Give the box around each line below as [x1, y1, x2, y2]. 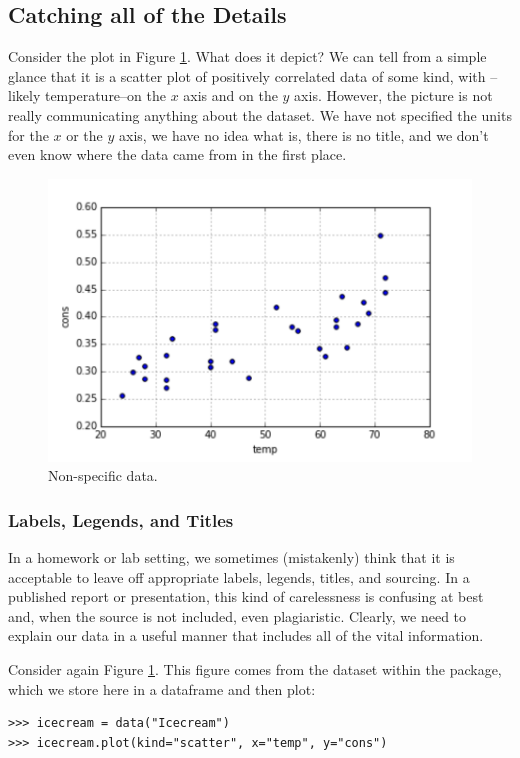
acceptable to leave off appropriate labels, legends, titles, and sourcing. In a [8, 566, 470, 587]
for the [8, 124, 49, 145]
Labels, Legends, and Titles [8, 507, 234, 532]
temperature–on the [44, 85, 166, 106]
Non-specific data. [48, 465, 158, 486]
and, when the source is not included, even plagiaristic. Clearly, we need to [8, 605, 467, 626]
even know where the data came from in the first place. [8, 144, 347, 165]
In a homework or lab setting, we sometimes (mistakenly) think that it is [8, 546, 455, 567]
